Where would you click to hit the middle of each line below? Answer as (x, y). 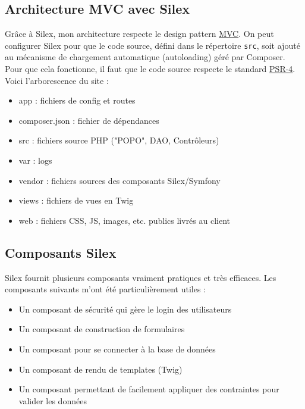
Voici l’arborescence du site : (57, 80)
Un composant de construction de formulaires (102, 329)
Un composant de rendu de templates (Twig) (100, 369)
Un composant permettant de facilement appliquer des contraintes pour (149, 389)
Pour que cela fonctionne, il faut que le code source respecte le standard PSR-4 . (150, 69)
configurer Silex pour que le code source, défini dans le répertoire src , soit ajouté (152, 45)
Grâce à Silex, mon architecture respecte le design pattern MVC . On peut (139, 34)
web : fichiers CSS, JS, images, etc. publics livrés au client (125, 220)
